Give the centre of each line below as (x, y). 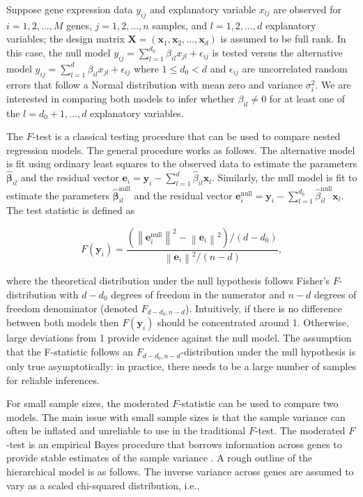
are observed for (307, 9)
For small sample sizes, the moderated (88, 403)
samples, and (180, 25)
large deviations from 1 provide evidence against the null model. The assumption (179, 338)
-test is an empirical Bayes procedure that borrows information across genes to (174, 444)
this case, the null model (59, 52)
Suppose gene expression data (70, 9)
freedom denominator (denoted (72, 308)
